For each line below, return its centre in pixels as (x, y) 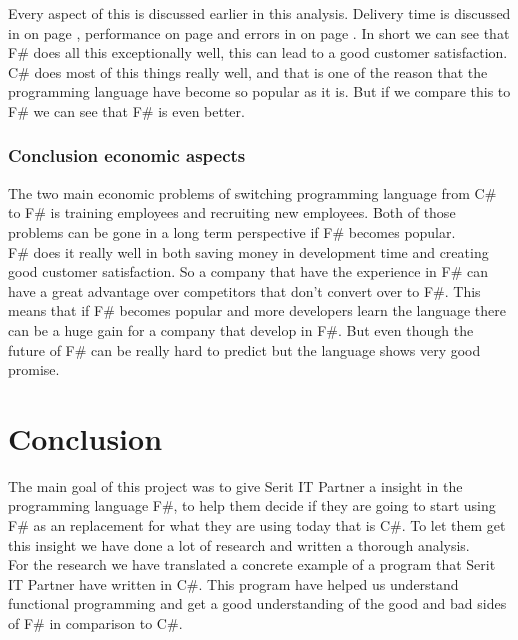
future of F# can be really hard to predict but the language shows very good (244, 349)
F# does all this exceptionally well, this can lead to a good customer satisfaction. (258, 52)
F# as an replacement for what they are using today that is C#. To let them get (257, 525)
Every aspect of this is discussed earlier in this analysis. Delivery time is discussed (259, 13)
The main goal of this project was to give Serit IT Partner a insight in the (235, 485)
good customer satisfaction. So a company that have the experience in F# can (248, 271)
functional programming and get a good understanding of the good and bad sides (257, 603)
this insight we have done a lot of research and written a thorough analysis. (239, 544)
